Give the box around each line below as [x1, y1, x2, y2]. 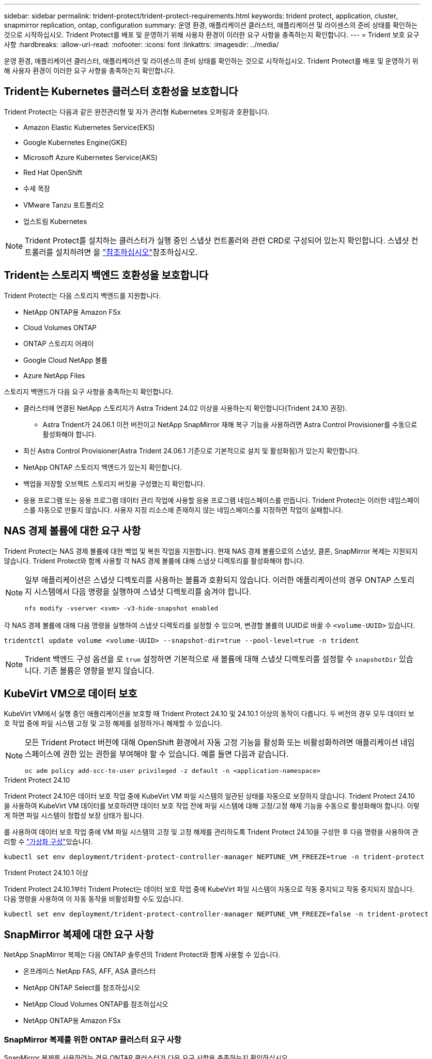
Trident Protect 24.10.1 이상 [4, 868, 89, 877]
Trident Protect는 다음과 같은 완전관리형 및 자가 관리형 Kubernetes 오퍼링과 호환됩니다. [4, 107, 270, 116]
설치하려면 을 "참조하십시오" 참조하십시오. [55, 247, 198, 257]
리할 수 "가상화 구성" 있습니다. [4, 837, 93, 846]
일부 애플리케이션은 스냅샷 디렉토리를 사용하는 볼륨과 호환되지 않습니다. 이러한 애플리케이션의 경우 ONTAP [25, 575, 391, 585]
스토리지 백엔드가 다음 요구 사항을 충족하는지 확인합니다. [4, 387, 173, 396]
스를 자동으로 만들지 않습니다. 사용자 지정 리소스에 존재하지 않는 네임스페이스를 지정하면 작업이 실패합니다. [23, 505, 343, 514]
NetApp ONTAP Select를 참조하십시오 [23, 983, 140, 992]
